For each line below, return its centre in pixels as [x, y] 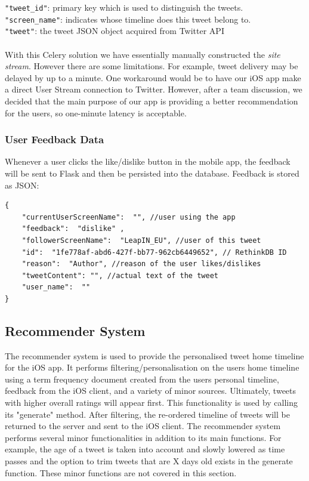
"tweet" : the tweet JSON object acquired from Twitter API [115, 31]
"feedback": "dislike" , [73, 229]
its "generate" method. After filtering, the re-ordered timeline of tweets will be [147, 414]
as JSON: [22, 185]
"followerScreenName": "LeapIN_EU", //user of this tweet [141, 240]
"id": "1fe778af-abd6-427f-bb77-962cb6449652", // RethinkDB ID [154, 252]
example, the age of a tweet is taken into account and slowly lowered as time [145, 449]
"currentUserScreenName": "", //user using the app [129, 217]
